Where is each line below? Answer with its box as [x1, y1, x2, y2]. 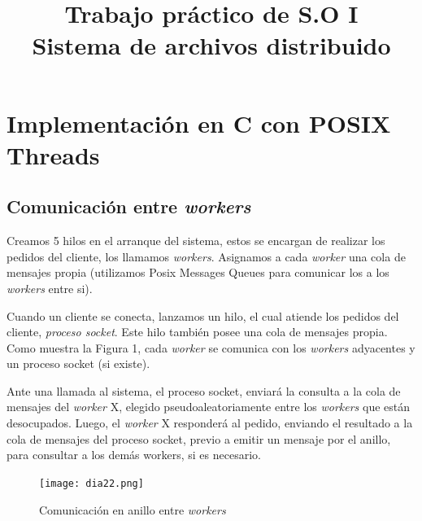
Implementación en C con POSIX [7, 106, 391, 139]
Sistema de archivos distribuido [32, 28, 391, 62]
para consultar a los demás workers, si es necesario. [7, 446, 261, 463]
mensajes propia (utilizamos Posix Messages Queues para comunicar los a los [7, 264, 389, 281]
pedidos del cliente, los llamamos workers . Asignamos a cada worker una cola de [7, 247, 406, 265]
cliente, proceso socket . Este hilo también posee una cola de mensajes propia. [7, 323, 388, 340]
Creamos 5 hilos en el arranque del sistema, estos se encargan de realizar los [7, 232, 385, 249]
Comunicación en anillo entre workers [39, 501, 226, 518]
